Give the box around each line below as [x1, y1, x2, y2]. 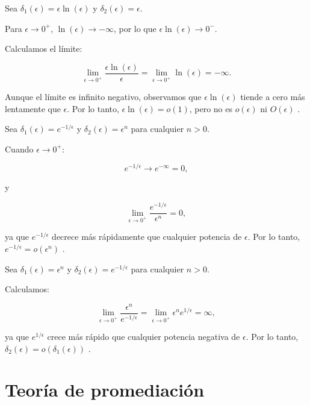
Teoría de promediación [5, 377, 205, 402]
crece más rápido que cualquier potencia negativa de [47, 330, 240, 343]
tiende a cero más [240, 90, 305, 103]
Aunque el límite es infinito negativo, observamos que [5, 90, 202, 103]
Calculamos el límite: [5, 42, 82, 55]
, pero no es [189, 102, 233, 115]
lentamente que [5, 102, 61, 115]
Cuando [5, 142, 34, 155]
